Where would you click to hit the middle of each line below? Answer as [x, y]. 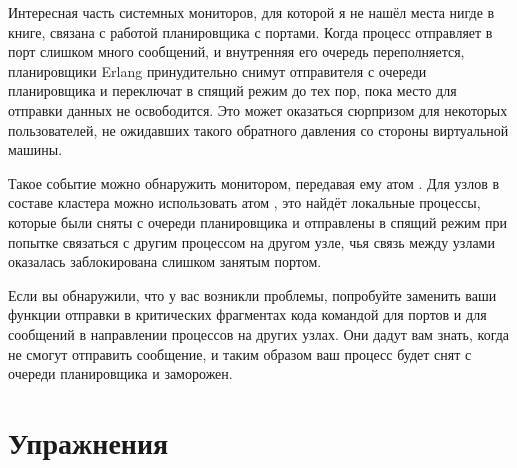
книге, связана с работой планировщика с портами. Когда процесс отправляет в [250, 31]
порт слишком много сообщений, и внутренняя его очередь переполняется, [236, 51]
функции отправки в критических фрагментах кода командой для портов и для [247, 314]
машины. [35, 149]
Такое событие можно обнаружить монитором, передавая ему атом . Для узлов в [254, 182]
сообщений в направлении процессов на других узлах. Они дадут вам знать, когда [259, 333]
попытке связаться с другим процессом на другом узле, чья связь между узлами [251, 241]
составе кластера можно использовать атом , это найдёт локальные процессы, [244, 202]
